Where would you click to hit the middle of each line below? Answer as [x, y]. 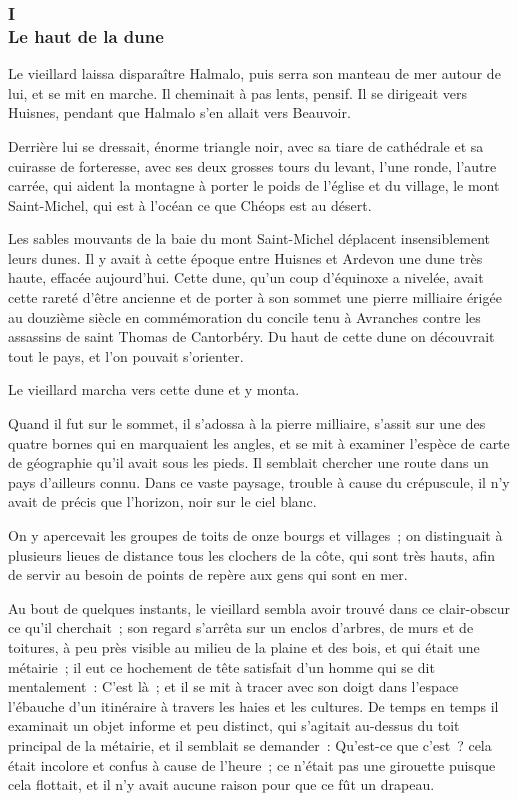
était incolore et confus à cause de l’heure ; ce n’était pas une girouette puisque [252, 764]
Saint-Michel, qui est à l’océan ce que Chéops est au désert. [190, 204]
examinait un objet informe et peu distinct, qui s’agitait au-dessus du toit [234, 725]
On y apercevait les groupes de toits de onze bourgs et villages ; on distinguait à [255, 535]
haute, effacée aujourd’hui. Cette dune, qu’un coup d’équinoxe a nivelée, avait [246, 277]
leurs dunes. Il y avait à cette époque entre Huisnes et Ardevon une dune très [245, 257]
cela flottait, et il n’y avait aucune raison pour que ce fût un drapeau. [221, 784]
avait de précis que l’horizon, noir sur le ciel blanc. [162, 501]
